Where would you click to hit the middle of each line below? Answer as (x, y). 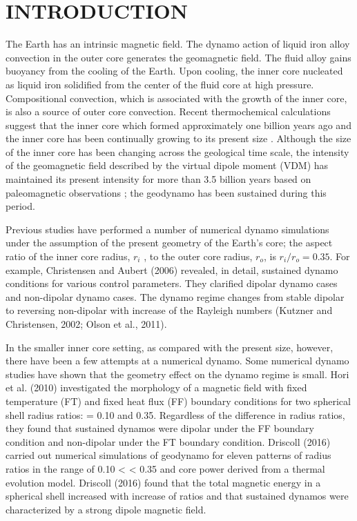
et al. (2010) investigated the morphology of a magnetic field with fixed (156, 387)
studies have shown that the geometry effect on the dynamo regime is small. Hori (177, 374)
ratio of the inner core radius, (68, 256)
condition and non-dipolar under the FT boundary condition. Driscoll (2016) (168, 441)
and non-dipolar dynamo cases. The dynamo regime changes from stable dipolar (175, 296)
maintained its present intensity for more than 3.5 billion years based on (158, 179)
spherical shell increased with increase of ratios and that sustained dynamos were (177, 496)
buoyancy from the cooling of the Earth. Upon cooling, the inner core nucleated (174, 71)
